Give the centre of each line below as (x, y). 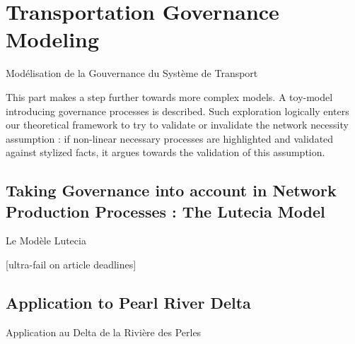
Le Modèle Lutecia (46, 241)
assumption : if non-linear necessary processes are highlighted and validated (170, 138)
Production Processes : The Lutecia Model (165, 211)
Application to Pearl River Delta (128, 303)
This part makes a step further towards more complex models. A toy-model (169, 96)
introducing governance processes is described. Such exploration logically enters (177, 111)
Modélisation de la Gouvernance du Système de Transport (132, 73)
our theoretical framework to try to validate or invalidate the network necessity (177, 125)
